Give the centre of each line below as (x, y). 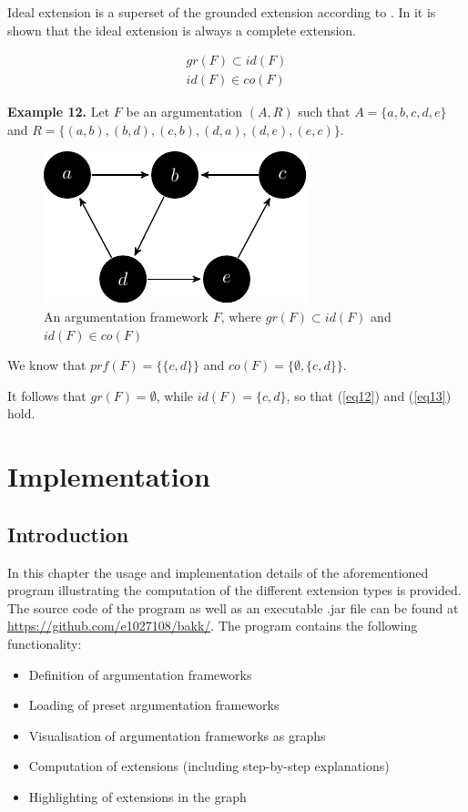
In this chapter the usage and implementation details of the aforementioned (218, 572)
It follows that (47, 395)
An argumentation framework (126, 317)
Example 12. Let (59, 112)
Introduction (68, 534)
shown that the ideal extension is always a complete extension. (182, 30)
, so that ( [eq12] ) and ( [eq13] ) (369, 395)
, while (175, 395)
